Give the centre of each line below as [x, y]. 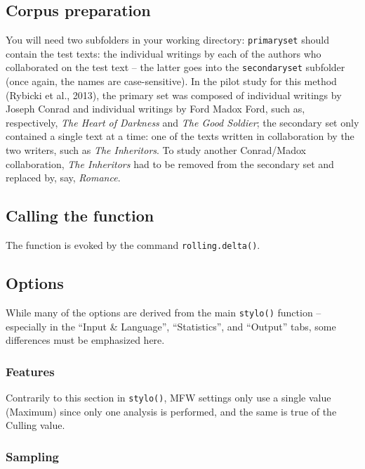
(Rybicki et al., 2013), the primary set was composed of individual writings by [174, 95]
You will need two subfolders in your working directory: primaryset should [167, 40]
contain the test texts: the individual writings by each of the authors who [164, 53]
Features [30, 371]
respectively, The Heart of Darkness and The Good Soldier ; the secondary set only [182, 122]
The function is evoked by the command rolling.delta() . [133, 245]
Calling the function [80, 216]
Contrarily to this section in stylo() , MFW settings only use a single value [168, 397]
